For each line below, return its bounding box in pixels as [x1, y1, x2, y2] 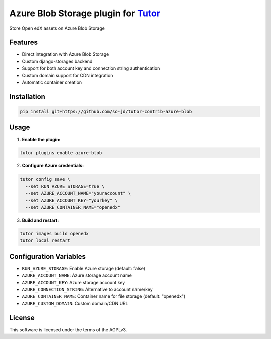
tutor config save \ [20, 176, 70, 182]
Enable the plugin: [22, 136, 61, 142]
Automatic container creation [22, 79, 82, 85]
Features [9, 38, 38, 47]
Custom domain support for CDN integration [22, 72, 113, 78]
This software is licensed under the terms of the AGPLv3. [9, 326, 127, 333]
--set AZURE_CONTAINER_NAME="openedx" [25, 205, 120, 210]
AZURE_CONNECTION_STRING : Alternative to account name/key [22, 286, 153, 293]
